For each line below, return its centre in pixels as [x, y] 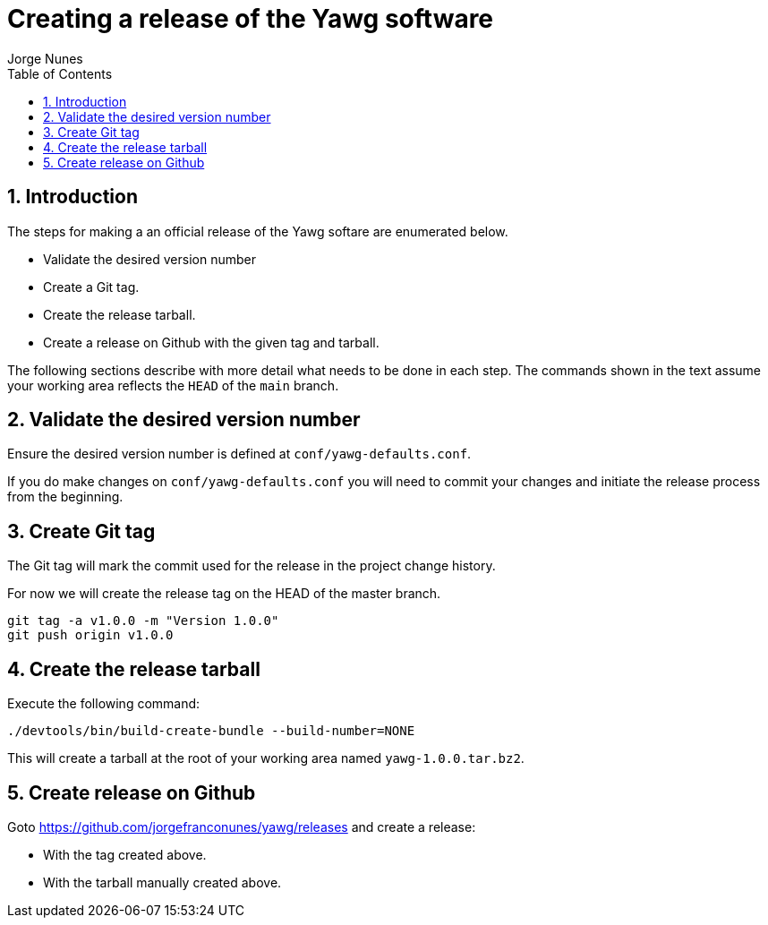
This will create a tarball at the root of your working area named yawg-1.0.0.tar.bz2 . [266, 758]
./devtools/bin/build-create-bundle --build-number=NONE [211, 731]
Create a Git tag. [91, 287]
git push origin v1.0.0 [90, 635]
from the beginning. [65, 497]
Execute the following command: [104, 704]
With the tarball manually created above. [162, 882]
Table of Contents [60, 73]
